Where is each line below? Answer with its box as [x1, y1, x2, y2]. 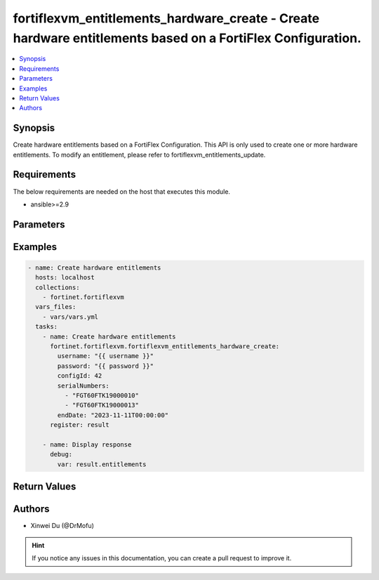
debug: [50, 450, 73, 459]
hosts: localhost [35, 274, 95, 282]
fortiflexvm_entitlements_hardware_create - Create [13, 11, 319, 26]
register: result [50, 421, 110, 429]
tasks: [35, 323, 58, 331]
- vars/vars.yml [42, 312, 98, 321]
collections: [35, 283, 80, 291]
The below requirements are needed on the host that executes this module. [13, 187, 231, 196]
